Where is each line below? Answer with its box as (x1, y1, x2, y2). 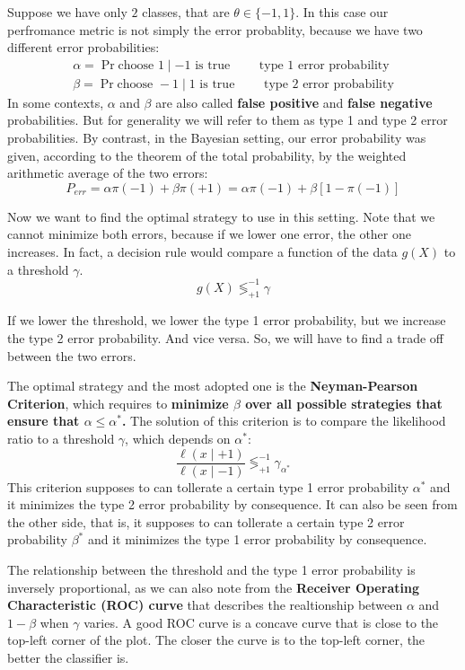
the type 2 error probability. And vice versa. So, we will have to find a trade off (7, 329, 444, 348)
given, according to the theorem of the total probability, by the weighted (7, 145, 407, 164)
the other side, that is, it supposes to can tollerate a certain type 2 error (7, 512, 405, 531)
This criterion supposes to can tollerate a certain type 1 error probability (7, 477, 409, 496)
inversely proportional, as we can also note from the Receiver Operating (7, 577, 419, 596)
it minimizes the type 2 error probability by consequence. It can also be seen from (7, 495, 458, 514)
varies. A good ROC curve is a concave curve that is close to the (83, 613, 439, 631)
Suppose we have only (7, 3, 127, 21)
